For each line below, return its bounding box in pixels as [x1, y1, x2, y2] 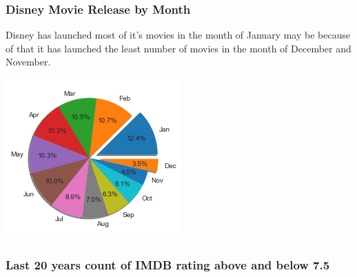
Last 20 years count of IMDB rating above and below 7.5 [6, 256, 330, 273]
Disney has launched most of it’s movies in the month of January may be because [6, 28, 351, 42]
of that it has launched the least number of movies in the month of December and [6, 41, 351, 55]
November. [6, 54, 51, 69]
